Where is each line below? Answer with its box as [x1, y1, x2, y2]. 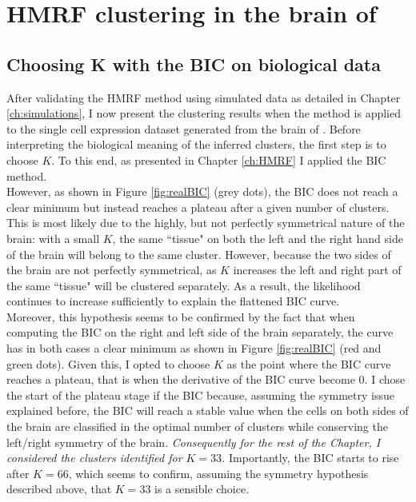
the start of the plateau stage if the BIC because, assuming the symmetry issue [6, 386, 394, 403]
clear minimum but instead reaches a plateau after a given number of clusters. [6, 198, 390, 215]
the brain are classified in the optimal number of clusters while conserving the [6, 418, 388, 435]
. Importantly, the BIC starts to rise [222, 449, 399, 466]
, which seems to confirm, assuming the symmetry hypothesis [68, 464, 369, 481]
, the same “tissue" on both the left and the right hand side [112, 229, 403, 246]
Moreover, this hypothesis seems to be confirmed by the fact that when [6, 308, 355, 325]
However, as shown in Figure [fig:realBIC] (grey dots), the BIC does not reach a [6, 183, 398, 200]
